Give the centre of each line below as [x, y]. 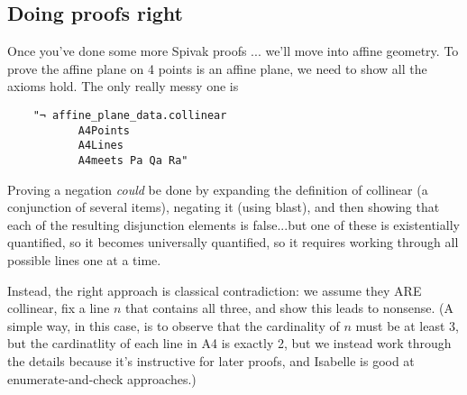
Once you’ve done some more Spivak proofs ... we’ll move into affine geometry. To [233, 51]
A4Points [104, 130]
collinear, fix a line [59, 308]
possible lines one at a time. [84, 259]
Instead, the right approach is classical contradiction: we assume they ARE [215, 290]
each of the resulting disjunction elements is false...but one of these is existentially [233, 224]
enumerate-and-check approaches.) [102, 378]
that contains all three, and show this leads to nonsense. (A [289, 308]
